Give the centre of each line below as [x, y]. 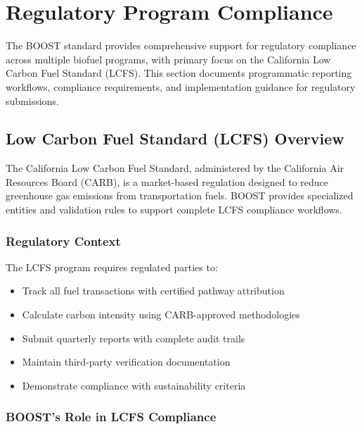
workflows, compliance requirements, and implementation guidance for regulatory [181, 86]
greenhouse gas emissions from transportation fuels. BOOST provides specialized [180, 195]
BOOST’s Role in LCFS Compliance [111, 417]
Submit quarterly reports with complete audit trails [134, 338]
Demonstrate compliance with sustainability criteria [134, 385]
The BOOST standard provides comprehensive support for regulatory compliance [181, 45]
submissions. [32, 100]
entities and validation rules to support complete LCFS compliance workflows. [174, 210]
